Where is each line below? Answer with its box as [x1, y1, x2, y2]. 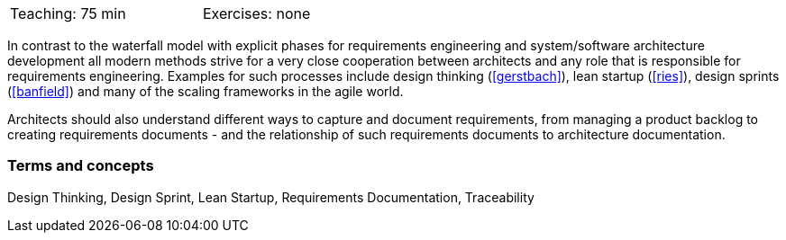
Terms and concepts [7, 156, 154, 175]
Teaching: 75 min [10, 4, 126, 22]
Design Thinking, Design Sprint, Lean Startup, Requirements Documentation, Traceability [7, 189, 535, 205]
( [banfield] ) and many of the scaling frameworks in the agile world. [7, 84, 404, 99]
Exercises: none [203, 4, 311, 22]
